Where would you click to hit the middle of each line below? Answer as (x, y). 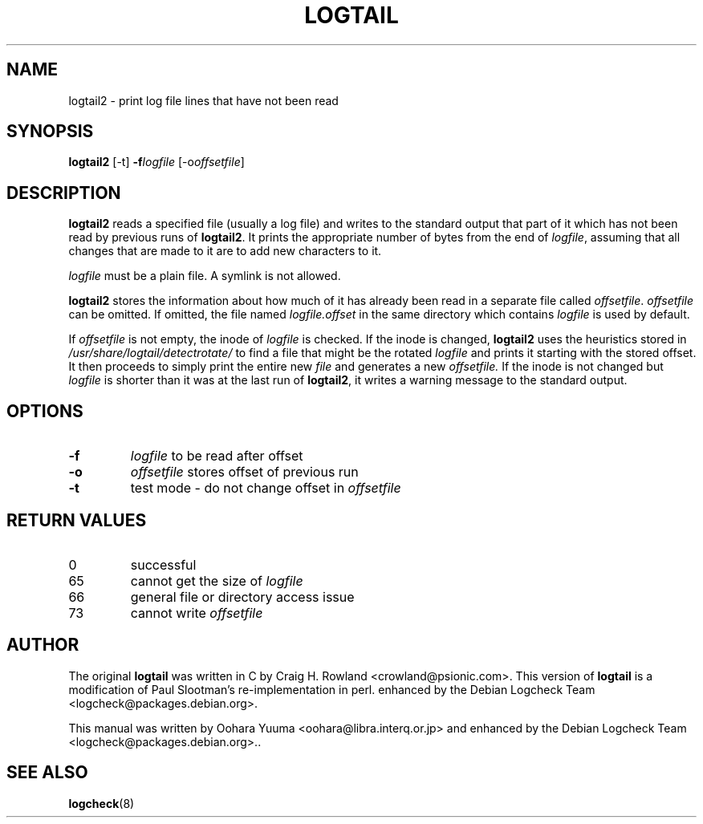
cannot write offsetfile (197, 613)
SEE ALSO (47, 773)
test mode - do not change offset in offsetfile (266, 488)
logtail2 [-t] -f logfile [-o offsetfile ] (156, 162)
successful (163, 564)
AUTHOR (43, 645)
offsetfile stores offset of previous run (244, 472)
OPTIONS (45, 411)
